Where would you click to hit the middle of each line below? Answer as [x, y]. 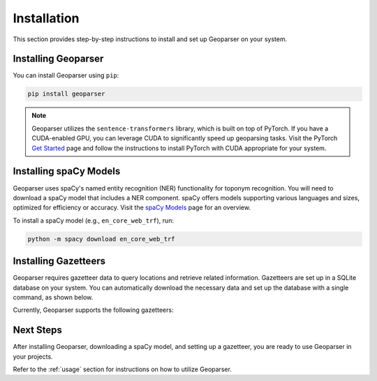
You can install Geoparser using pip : [66, 75]
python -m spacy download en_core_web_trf [101, 239]
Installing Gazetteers [59, 261]
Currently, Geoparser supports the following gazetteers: [93, 310]
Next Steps [37, 330]
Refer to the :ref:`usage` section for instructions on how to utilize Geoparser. [122, 369]
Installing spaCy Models [67, 171]
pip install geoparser [66, 94]
